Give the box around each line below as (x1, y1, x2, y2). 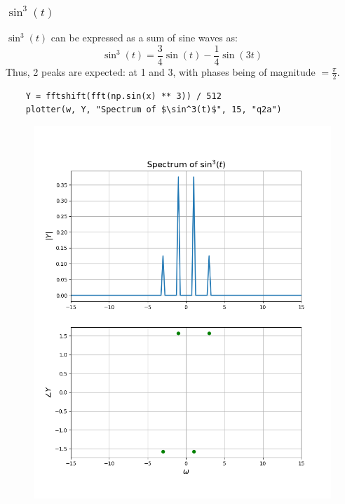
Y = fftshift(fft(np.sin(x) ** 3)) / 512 (25, 91, 222, 101)
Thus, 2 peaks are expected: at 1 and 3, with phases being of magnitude (6, 64, 316, 79)
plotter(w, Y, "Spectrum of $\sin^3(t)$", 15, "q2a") (25, 105, 282, 115)
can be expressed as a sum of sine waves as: (50, 30, 238, 45)
